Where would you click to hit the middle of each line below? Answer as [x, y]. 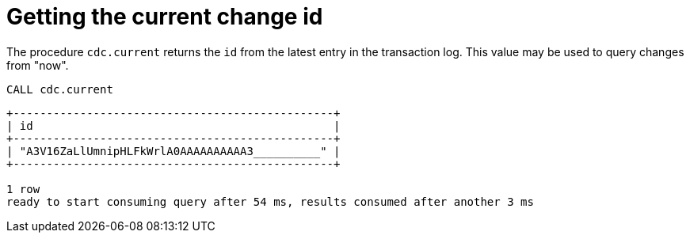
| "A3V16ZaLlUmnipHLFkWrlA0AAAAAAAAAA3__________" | [173, 151]
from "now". [38, 65]
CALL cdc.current [60, 89]
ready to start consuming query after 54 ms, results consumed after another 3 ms [270, 201]
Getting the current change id [165, 17]
